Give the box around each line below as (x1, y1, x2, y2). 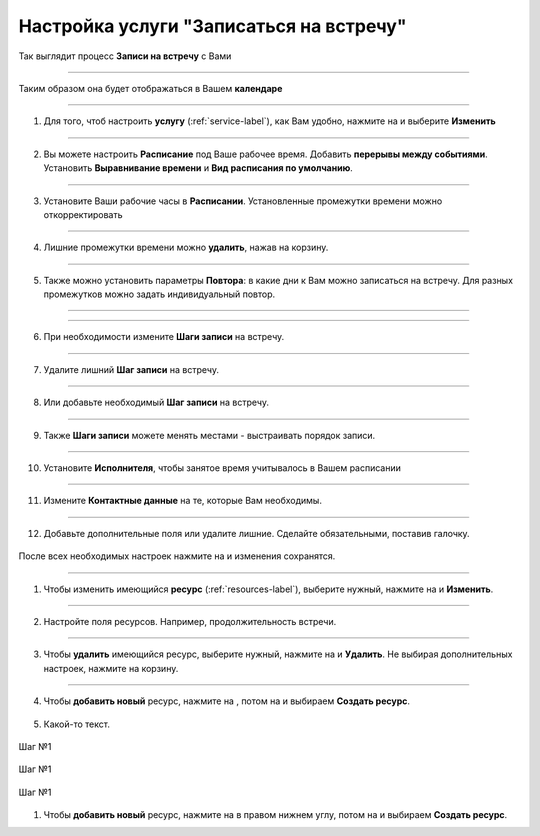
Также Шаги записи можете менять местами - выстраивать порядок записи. (43, 429, 376, 441)
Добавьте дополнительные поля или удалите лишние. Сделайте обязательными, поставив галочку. (43, 527, 470, 539)
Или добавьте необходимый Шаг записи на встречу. (43, 396, 270, 409)
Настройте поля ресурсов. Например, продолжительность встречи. (43, 615, 337, 627)
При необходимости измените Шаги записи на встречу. (43, 331, 285, 343)
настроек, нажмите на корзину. (43, 662, 179, 674)
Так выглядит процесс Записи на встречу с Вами (18, 50, 232, 62)
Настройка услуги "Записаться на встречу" (18, 15, 407, 37)
